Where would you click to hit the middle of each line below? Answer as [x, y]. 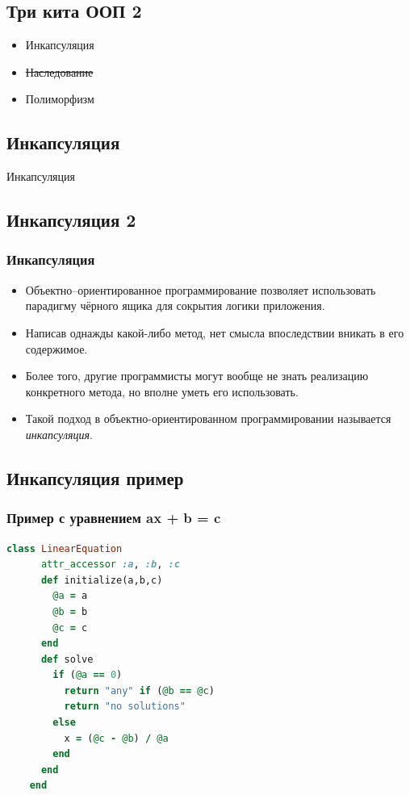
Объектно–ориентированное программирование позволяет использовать [201, 289]
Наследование [59, 71]
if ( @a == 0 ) [88, 675]
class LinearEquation [65, 548]
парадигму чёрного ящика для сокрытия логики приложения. [175, 305]
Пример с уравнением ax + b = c [114, 518]
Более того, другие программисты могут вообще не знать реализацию [197, 376]
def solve [67, 659]
